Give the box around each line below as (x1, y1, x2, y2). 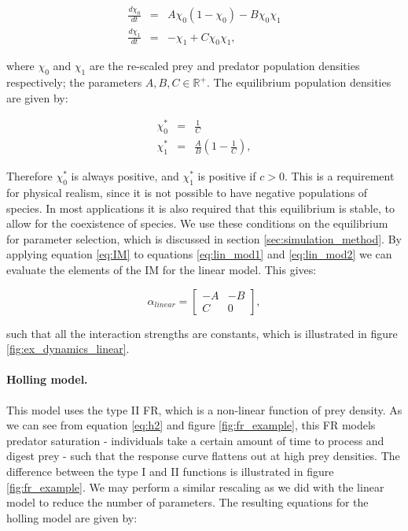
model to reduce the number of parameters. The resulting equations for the (6, 494, 369, 511)
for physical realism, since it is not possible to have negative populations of (6, 184, 368, 201)
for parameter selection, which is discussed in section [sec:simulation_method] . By (6, 230, 402, 247)
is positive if (197, 168, 256, 184)
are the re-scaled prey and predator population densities (89, 58, 360, 74)
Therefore (6, 168, 53, 184)
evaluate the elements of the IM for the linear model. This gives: (6, 262, 317, 278)
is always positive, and (71, 168, 179, 184)
